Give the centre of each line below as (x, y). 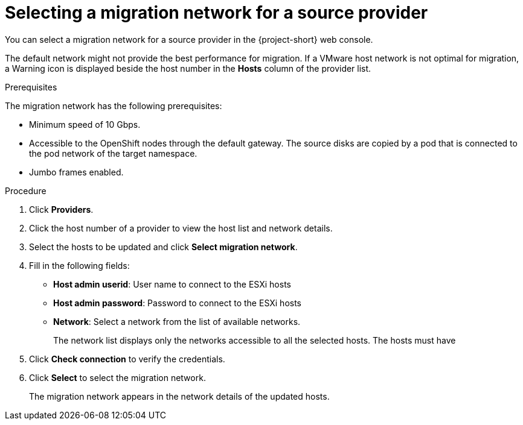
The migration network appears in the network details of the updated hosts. (179, 396)
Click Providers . (61, 209)
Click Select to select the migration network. (117, 377)
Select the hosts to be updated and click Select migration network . (163, 247)
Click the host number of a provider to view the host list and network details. (181, 228)
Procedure (26, 190)
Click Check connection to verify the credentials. (127, 359)
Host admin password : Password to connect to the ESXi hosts (177, 303)
